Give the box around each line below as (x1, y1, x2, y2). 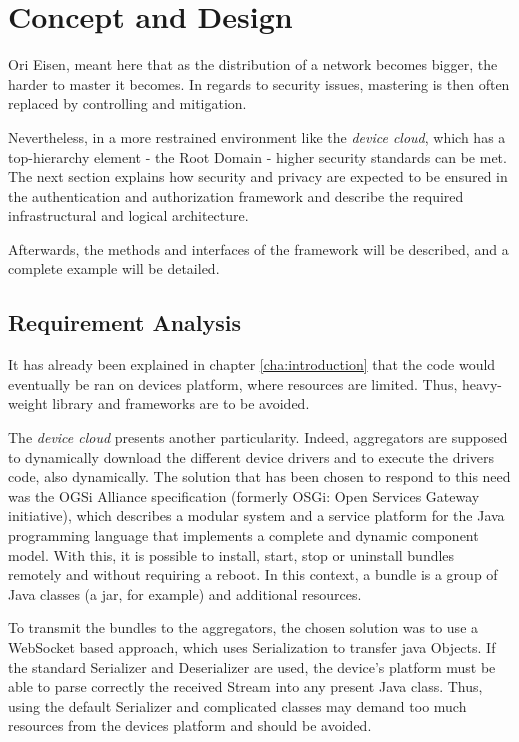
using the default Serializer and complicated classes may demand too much (8, 695, 467, 716)
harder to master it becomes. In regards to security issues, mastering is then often (8, 73, 510, 94)
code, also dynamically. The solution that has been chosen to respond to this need (8, 466, 511, 487)
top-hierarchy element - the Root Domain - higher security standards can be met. (8, 146, 507, 167)
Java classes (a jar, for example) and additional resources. (8, 583, 362, 604)
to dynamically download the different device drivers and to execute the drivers (8, 446, 495, 467)
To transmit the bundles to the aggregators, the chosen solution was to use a (8, 617, 479, 638)
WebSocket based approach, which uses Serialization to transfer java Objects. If (8, 636, 496, 657)
